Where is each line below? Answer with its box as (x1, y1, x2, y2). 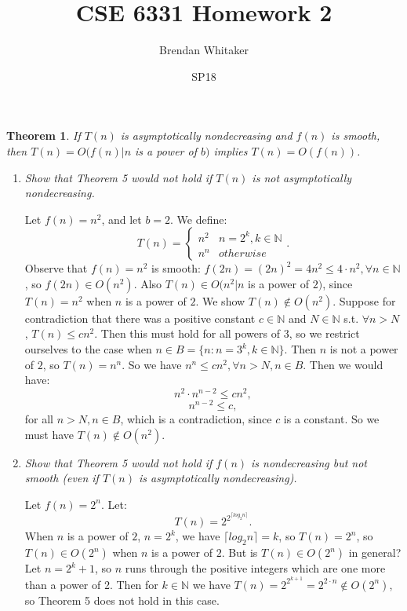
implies (213, 142, 248, 159)
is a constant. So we (283, 411, 380, 426)
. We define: (170, 210, 227, 227)
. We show (195, 292, 245, 309)
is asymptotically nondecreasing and (120, 127, 293, 144)
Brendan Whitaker (159, 42, 249, 58)
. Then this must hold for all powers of (94, 325, 280, 342)
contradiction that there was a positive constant (24, 309, 256, 326)
